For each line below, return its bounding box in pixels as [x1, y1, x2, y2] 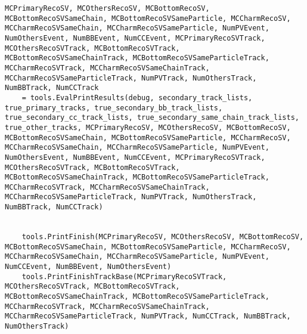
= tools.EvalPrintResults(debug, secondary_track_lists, [21, 93, 253, 102]
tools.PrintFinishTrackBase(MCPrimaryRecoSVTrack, [21, 272, 227, 281]
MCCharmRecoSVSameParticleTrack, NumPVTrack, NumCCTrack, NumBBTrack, [5, 312, 291, 321]
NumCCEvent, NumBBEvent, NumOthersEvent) [5, 262, 172, 271]
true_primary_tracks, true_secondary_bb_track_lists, [5, 103, 223, 112]
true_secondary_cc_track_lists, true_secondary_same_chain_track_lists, [5, 113, 299, 122]
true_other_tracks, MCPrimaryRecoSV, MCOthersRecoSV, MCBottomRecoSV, [5, 123, 291, 132]
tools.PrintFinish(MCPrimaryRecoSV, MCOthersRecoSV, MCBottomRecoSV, [21, 233, 304, 242]
